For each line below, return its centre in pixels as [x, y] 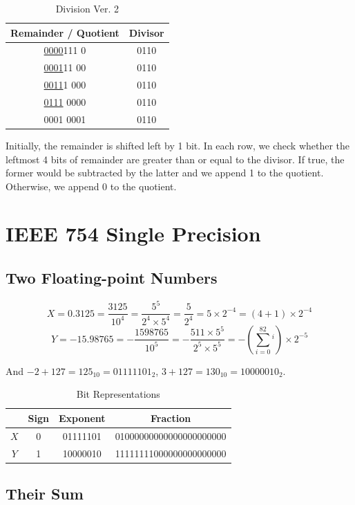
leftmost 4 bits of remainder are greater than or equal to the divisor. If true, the [175, 159]
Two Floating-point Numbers [112, 278]
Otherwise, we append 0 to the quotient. [91, 186]
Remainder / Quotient [65, 32]
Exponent [82, 417]
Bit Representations [118, 394]
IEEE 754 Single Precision [133, 233]
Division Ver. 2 [87, 8]
